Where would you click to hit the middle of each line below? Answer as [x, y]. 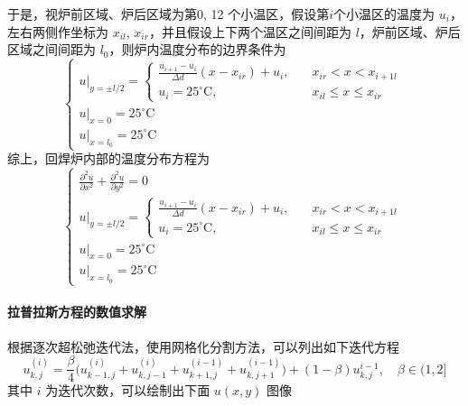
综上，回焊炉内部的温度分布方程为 [108, 158]
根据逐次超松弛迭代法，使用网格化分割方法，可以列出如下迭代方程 [203, 346]
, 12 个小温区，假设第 [267, 14]
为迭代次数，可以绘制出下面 [128, 390]
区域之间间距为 [51, 49]
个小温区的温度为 [384, 14]
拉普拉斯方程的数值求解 [77, 312]
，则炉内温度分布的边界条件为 [197, 49]
